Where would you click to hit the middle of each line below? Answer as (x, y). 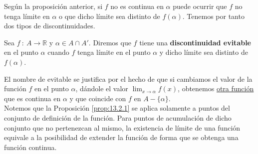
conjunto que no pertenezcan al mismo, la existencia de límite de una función (122, 127)
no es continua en (137, 6)
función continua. (30, 147)
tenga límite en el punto (114, 52)
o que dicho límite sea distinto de (110, 16)
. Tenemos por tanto (213, 16)
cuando (58, 52)
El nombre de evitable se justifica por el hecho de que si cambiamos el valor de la (128, 78)
